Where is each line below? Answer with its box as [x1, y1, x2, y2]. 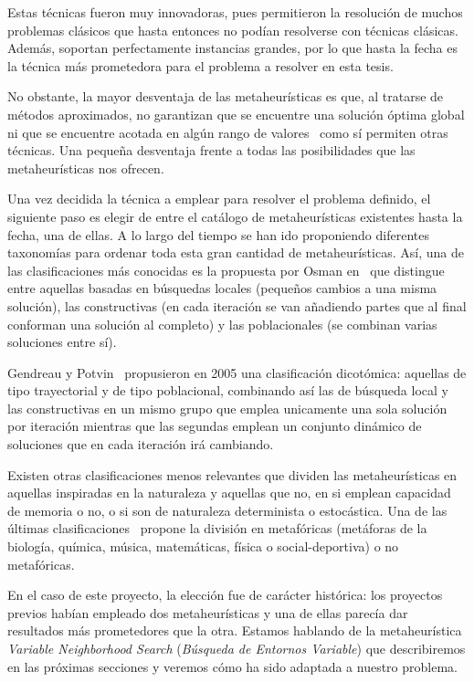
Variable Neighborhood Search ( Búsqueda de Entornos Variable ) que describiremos [7, 639, 466, 657]
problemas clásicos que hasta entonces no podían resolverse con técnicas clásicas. [7, 20, 458, 39]
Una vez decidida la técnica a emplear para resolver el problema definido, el [7, 189, 431, 208]
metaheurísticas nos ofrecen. [7, 158, 164, 177]
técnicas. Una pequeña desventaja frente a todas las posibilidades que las [7, 141, 416, 160]
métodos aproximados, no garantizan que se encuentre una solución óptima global [7, 104, 465, 123]
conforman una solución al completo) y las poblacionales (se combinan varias [7, 314, 437, 333]
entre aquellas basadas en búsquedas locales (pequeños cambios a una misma [7, 278, 437, 298]
